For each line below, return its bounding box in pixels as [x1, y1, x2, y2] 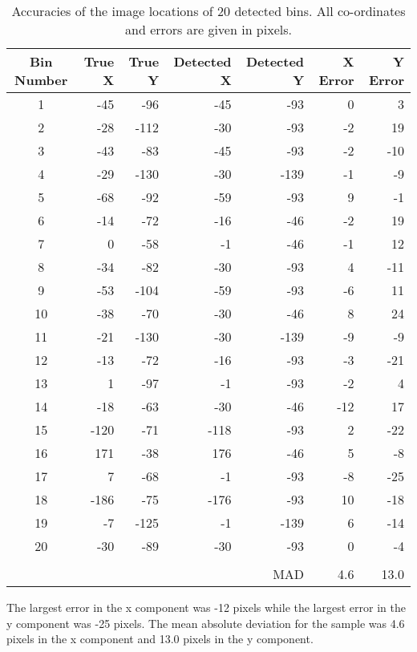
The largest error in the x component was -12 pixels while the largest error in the [6, 599, 406, 615]
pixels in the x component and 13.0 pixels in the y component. [6, 630, 314, 647]
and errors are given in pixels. [125, 20, 292, 38]
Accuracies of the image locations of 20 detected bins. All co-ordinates [11, 2, 406, 20]
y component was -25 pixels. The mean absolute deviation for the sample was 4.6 [6, 614, 405, 631]
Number [14, 71, 68, 89]
